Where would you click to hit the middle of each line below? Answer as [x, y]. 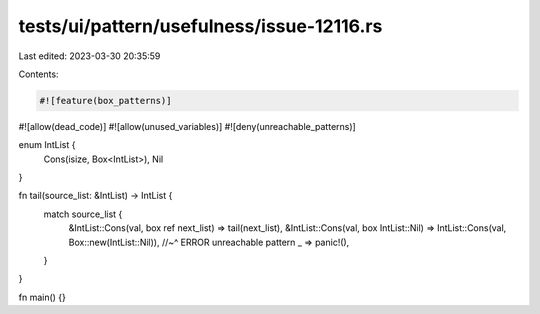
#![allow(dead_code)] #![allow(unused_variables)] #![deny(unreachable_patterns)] [187, 126]
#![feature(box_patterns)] [105, 100]
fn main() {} [42, 297]
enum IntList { [47, 145]
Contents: [38, 74]
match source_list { [83, 214]
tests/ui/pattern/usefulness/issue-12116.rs [200, 26]
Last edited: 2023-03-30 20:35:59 [89, 56]
